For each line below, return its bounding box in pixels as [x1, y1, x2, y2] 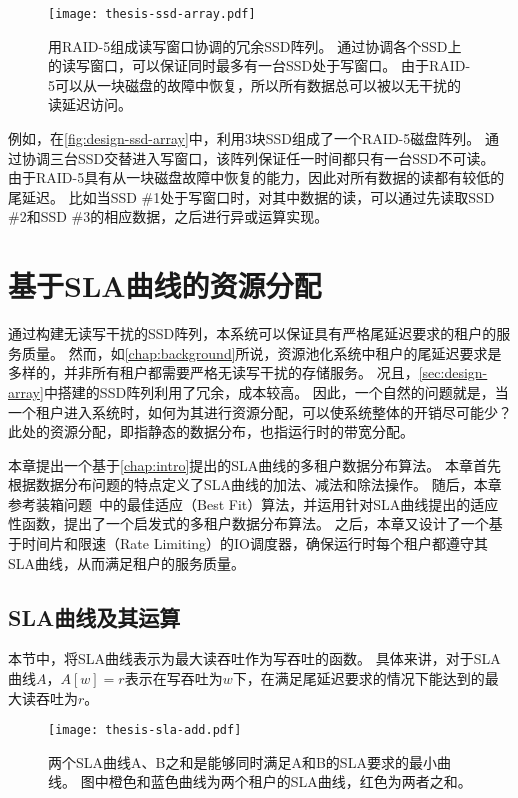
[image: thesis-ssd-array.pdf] [48, 7, 256, 21]
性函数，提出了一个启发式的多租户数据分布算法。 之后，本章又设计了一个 [8, 513, 489, 534]
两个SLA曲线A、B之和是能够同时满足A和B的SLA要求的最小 [48, 751, 437, 772]
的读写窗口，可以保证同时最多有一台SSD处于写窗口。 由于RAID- [48, 55, 471, 76]
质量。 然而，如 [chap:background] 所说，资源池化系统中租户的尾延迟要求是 [21, 342, 502, 363]
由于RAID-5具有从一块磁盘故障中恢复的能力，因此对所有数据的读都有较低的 [8, 167, 505, 188]
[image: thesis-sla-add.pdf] [48, 723, 242, 738]
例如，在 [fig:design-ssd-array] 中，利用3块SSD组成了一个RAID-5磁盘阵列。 [8, 128, 481, 149]
